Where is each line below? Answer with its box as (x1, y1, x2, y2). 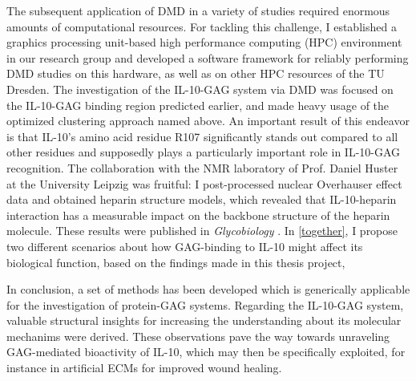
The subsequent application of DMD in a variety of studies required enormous (6, 2, 390, 18)
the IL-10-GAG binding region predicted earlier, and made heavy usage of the (6, 96, 390, 113)
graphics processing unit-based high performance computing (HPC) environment (6, 34, 402, 51)
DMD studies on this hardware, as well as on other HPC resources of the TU (6, 65, 385, 82)
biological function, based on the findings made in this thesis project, (6, 253, 345, 270)
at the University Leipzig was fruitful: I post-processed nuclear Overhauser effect (6, 175, 402, 192)
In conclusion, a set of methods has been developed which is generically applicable (6, 281, 410, 298)
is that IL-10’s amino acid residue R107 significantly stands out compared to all (6, 128, 398, 144)
